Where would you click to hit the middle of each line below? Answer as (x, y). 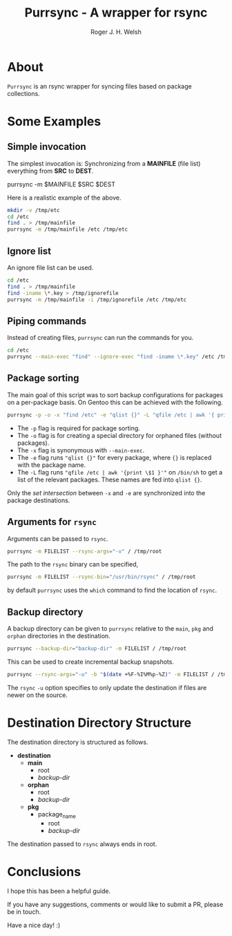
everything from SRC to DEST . (50, 171)
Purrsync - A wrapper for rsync (116, 13)
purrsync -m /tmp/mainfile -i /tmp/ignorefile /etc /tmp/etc (97, 299)
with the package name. (51, 465)
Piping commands (47, 321)
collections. (23, 93)
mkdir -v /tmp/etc (33, 210)
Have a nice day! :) (34, 925)
